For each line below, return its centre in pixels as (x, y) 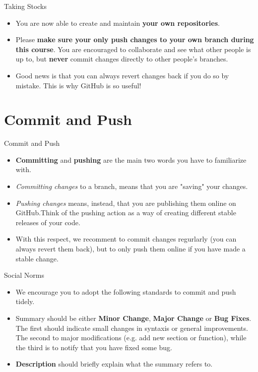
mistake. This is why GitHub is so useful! (78, 85)
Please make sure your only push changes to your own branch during (135, 39)
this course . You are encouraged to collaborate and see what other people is (133, 49)
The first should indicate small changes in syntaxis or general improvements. (132, 328)
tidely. (25, 301)
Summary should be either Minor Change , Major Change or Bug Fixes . (133, 318)
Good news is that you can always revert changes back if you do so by (122, 75)
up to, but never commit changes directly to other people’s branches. (122, 59)
